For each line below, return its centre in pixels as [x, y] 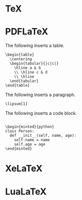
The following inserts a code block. [41, 113]
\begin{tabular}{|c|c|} [34, 64]
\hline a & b [28, 68]
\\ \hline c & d [31, 72]
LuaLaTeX [26, 191]
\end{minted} [19, 149]
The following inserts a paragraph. [40, 95]
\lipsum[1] [16, 104]
